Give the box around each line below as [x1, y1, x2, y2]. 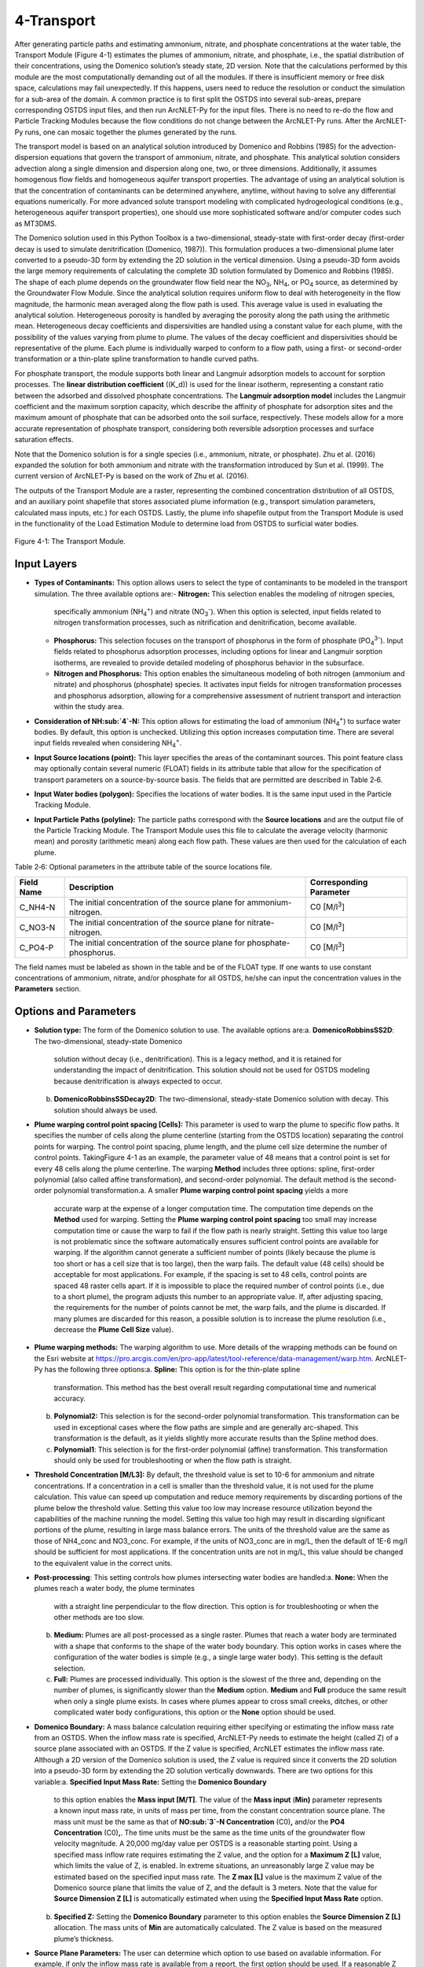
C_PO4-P [19, 942, 54, 953]
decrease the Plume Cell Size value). [53, 1325, 174, 1334]
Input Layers [14, 557, 78, 570]
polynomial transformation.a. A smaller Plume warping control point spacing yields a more [53, 1186, 349, 1195]
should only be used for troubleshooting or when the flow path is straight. [53, 1456, 292, 1465]
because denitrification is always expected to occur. [53, 1076, 223, 1086]
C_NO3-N [19, 921, 56, 932]
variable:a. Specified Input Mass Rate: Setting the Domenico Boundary [34, 1777, 267, 1786]
